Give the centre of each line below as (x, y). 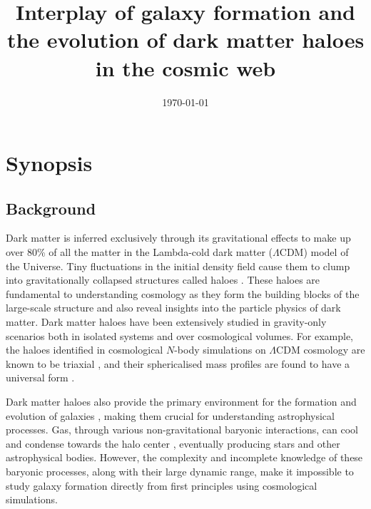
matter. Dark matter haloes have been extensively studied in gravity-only (166, 322)
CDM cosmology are (321, 350)
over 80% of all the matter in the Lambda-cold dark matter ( (139, 252)
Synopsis (49, 163)
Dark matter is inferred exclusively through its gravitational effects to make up (178, 238)
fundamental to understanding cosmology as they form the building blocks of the (183, 293)
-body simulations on (220, 350)
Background (51, 208)
